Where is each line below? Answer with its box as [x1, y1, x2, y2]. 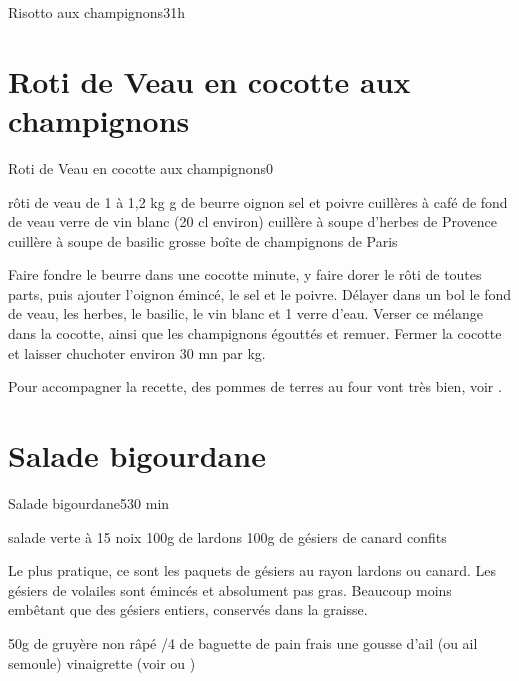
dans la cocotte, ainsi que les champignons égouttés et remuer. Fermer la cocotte [8, 323, 502, 344]
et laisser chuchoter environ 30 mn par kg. [8, 342, 266, 363]
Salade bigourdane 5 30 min [8, 492, 170, 513]
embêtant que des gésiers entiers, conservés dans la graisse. [8, 599, 368, 620]
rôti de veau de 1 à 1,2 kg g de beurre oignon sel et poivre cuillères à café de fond [8, 191, 508, 212]
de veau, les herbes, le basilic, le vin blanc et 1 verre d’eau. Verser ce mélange [8, 303, 483, 324]
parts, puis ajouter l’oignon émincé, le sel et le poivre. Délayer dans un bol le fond [8, 283, 512, 304]
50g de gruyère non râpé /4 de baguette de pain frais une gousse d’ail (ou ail [8, 632, 478, 653]
